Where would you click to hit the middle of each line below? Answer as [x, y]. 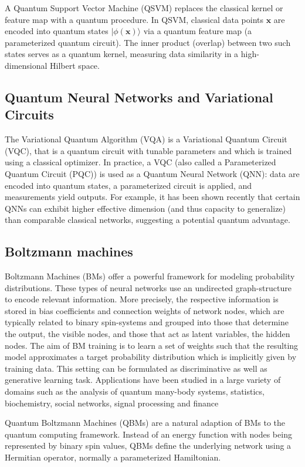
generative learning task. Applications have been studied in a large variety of [143, 380]
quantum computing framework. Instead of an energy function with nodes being [148, 434]
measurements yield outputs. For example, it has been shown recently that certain [152, 197]
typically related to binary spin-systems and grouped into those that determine [147, 322]
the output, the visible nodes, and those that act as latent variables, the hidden [148, 334]
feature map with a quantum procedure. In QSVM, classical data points [134, 19]
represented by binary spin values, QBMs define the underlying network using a [148, 446]
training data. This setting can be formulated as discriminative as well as [136, 368]
